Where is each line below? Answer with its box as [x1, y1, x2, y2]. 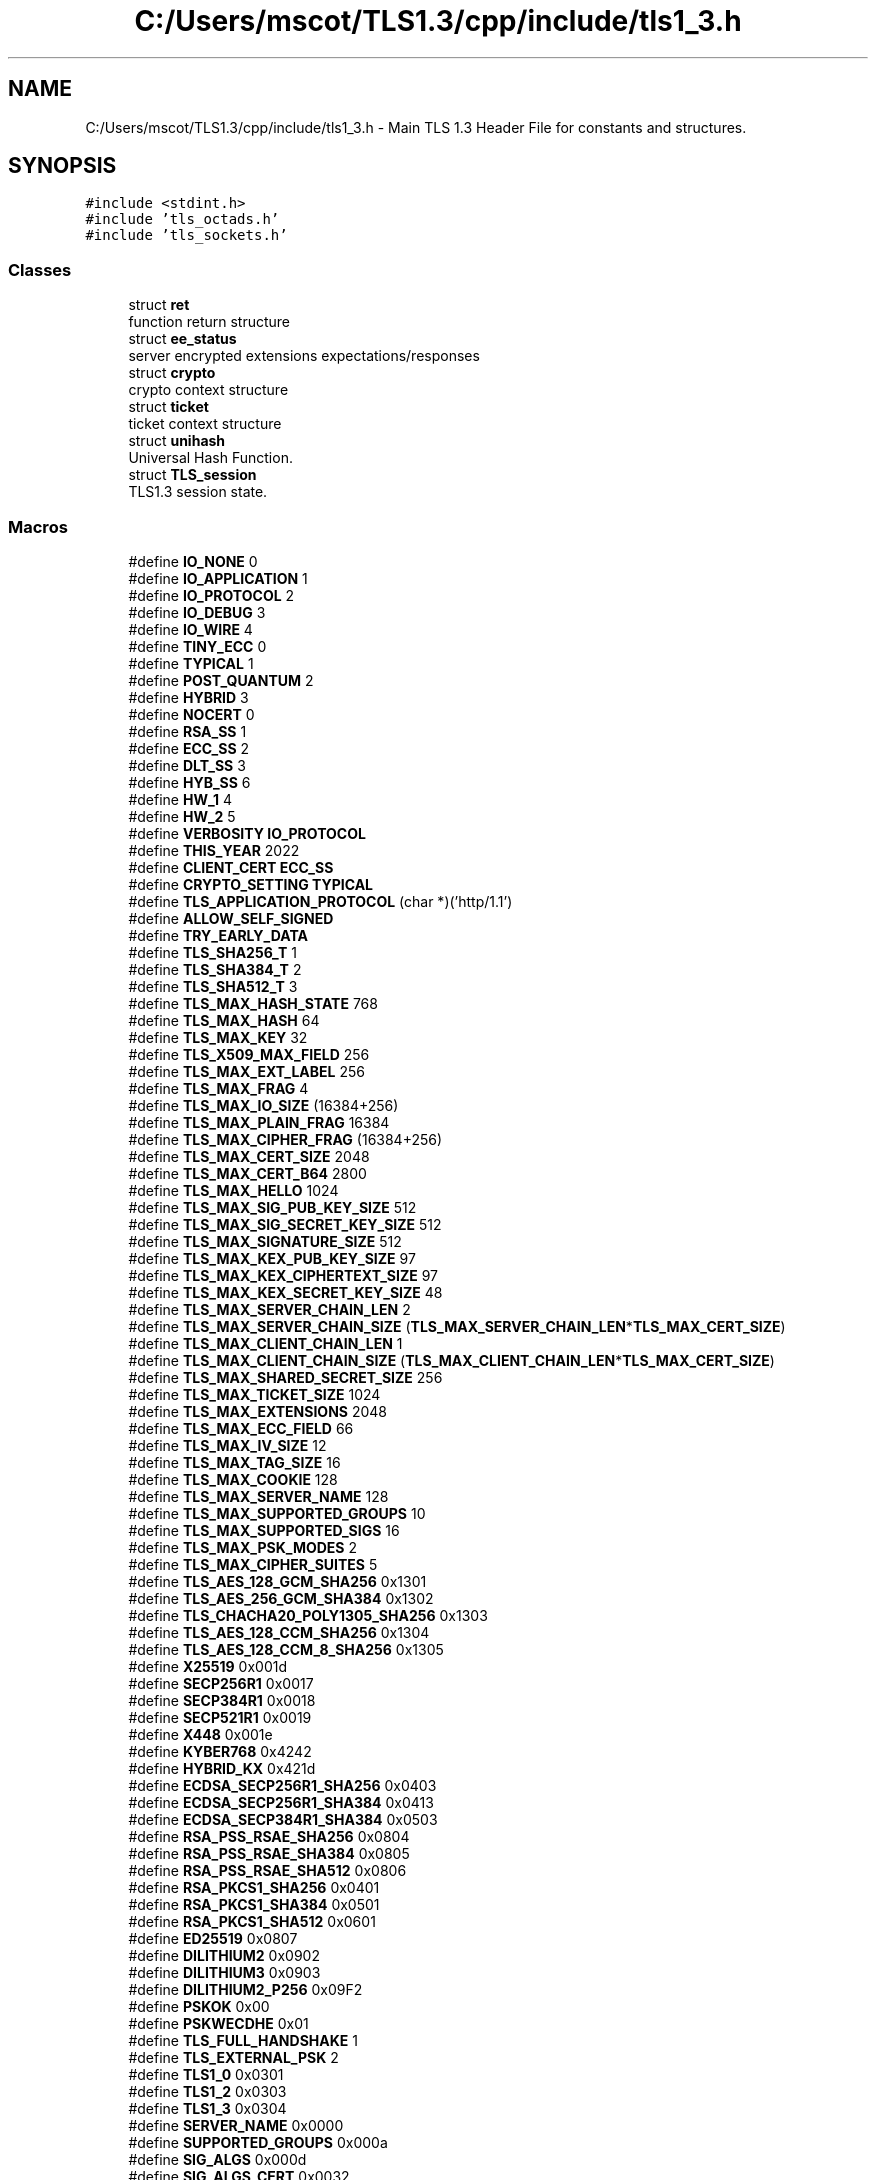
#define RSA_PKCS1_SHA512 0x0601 [128, 1912, 376, 1930]
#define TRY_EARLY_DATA [128, 926, 308, 944]
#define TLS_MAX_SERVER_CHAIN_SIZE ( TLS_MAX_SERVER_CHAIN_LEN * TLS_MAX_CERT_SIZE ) [128, 1317, 786, 1335]
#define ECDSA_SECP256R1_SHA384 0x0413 [128, 1793, 434, 1811]
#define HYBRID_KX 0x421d [128, 1759, 316, 1777]
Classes [8, 259, 72, 280]
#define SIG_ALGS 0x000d [128, 2150, 307, 2168]
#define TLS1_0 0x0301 [128, 2065, 284, 2083]
